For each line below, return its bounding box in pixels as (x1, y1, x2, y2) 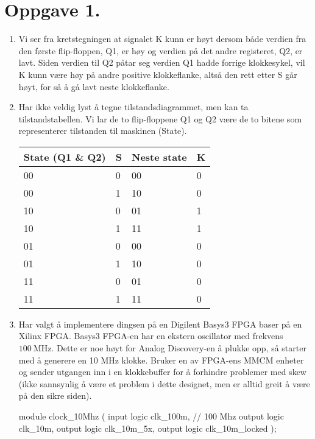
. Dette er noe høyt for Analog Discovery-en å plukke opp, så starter (51, 342, 306, 354)
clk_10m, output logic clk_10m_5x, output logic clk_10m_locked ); (18, 421, 277, 434)
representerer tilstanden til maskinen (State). (18, 124, 187, 137)
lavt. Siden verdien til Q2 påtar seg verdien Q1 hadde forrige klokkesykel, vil (18, 56, 305, 69)
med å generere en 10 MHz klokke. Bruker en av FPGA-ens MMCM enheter (18, 353, 304, 366)
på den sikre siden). (18, 389, 92, 402)
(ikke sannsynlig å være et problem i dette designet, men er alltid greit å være (18, 377, 310, 390)
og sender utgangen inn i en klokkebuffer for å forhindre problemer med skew (18, 365, 306, 378)
